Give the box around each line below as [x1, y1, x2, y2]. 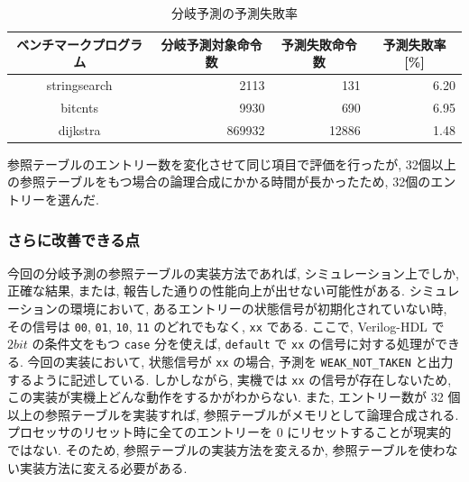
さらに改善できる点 [7, 228, 140, 250]
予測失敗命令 [280, 34, 357, 53]
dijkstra [58, 120, 101, 139]
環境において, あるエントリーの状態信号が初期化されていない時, [69, 299, 447, 317]
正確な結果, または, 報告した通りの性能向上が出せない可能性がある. [7, 281, 405, 300]
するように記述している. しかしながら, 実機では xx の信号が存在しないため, [7, 369, 452, 388]
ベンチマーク [16, 34, 93, 53]
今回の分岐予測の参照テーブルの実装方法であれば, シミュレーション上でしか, [7, 263, 459, 282]
